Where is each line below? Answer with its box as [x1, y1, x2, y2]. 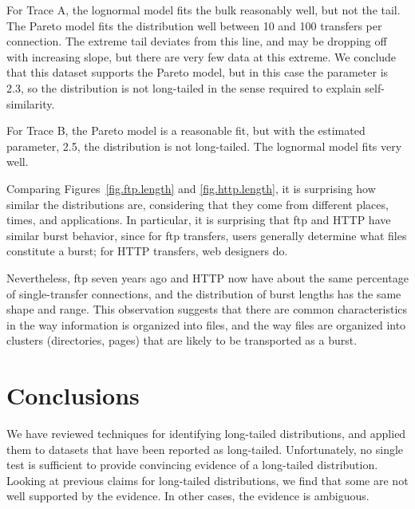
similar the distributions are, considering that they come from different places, [6, 195, 389, 212]
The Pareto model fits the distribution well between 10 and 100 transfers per [6, 17, 382, 34]
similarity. [6, 95, 55, 112]
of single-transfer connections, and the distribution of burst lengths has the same [6, 285, 401, 302]
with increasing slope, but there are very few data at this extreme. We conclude [6, 48, 397, 65]
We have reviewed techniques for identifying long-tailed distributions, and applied [6, 425, 406, 441]
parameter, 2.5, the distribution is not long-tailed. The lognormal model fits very [6, 137, 402, 154]
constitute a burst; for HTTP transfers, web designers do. [6, 243, 288, 259]
